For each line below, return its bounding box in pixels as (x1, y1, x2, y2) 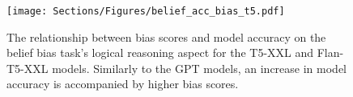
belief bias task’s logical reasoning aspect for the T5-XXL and (6, 44, 314, 61)
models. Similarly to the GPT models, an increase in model (52, 59, 347, 76)
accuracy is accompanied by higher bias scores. (6, 75, 239, 92)
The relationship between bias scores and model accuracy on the (6, 28, 326, 45)
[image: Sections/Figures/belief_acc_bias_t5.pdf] (6, 6, 285, 17)
